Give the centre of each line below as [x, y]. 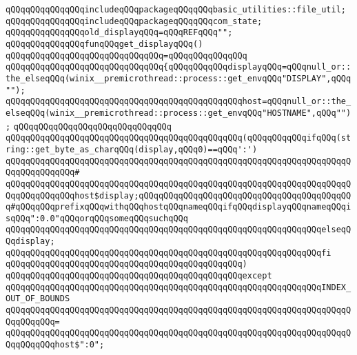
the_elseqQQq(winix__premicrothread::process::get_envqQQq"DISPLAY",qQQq [178, 78]
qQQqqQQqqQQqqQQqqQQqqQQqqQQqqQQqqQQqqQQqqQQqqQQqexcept [139, 276]
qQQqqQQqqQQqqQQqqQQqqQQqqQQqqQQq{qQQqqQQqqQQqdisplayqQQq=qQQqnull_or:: [178, 67]
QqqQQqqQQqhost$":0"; [55, 345]
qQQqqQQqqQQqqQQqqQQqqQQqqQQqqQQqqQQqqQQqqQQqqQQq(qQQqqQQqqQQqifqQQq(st [178, 138]
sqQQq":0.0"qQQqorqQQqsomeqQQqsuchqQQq [97, 218]
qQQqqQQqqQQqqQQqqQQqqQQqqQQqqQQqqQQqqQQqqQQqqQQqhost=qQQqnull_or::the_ [178, 102]
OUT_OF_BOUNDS [38, 299]
